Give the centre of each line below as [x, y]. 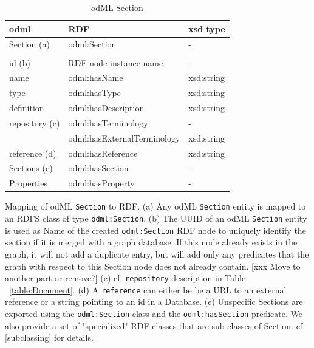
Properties [28, 183]
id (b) [20, 62]
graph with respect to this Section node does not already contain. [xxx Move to [153, 266]
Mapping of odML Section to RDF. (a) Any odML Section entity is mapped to [155, 206]
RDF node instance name [116, 62]
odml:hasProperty [101, 183]
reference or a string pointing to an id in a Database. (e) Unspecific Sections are [154, 302]
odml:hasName [96, 77]
